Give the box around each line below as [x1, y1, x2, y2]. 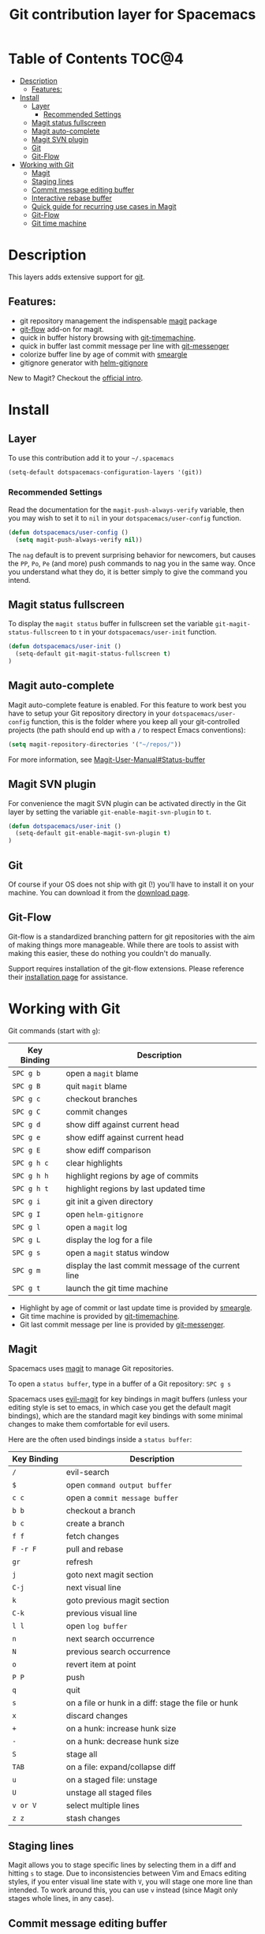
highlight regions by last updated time [65, 1183, 206, 1194]
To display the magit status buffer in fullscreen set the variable [8, 619, 214, 629]
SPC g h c [12, 1158, 49, 1167]
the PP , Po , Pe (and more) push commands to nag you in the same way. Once [8, 558, 256, 568]
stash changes [65, 1813, 121, 1824]
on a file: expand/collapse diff [65, 1761, 176, 1772]
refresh [65, 1556, 93, 1567]
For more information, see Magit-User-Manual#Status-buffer [8, 755, 206, 764]
